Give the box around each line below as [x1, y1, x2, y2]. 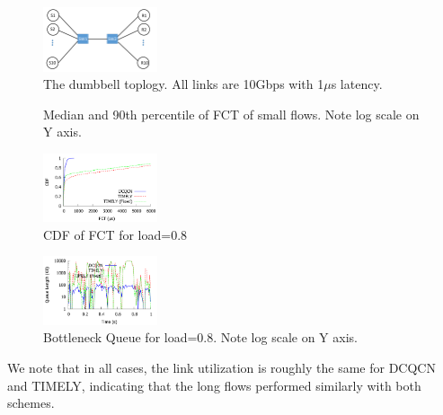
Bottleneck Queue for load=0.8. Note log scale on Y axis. [43, 328, 358, 347]
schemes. [7, 393, 55, 412]
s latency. [331, 75, 383, 93]
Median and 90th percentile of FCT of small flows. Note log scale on [43, 104, 420, 123]
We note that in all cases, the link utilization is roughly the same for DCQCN [7, 358, 436, 376]
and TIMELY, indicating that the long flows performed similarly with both [7, 375, 421, 394]
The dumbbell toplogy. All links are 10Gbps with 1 [43, 75, 324, 93]
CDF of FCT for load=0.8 [43, 225, 188, 243]
